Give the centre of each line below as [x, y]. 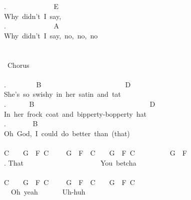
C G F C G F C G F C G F [95, 152]
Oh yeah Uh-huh [48, 192]
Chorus [18, 65]
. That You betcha [70, 162]
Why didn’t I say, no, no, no [51, 35]
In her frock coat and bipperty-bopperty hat [75, 113]
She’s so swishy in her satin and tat [62, 94]
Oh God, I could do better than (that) [67, 133]
